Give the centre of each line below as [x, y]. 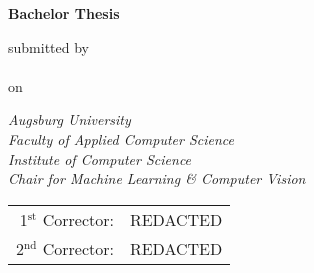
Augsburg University [69, 119]
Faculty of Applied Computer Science [121, 138]
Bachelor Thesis [64, 13]
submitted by [48, 46]
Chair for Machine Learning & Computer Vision [157, 178]
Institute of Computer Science [100, 158]
